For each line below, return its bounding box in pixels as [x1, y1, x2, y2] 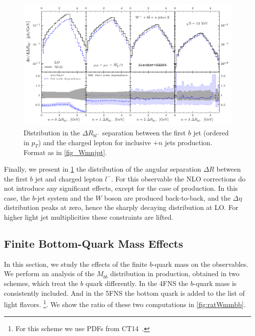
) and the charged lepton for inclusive [38, 137, 151, 147]
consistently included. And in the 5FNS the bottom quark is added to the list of [4, 287, 245, 298]
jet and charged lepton [35, 173, 103, 183]
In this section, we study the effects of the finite [4, 258, 148, 269]
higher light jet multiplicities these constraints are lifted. [4, 212, 174, 222]
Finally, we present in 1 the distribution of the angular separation [4, 164, 201, 174]
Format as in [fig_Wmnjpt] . [24, 147, 107, 157]
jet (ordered [193, 128, 229, 138]
